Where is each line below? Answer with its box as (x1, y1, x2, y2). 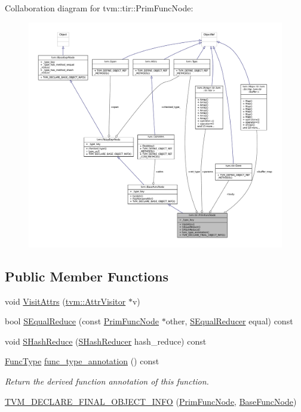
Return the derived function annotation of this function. (5, 374, 209, 387)
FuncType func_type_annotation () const (5, 355, 159, 367)
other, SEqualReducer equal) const (165, 315, 293, 327)
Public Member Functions (5, 267, 168, 285)
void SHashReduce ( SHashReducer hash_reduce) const (5, 334, 207, 347)
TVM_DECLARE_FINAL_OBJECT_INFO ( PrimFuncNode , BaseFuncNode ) (5, 395, 297, 407)
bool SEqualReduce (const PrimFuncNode (5, 315, 159, 327)
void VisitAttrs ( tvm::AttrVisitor (5, 295, 126, 307)
